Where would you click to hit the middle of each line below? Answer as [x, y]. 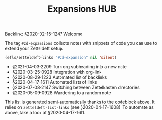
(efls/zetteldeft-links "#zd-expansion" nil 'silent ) [61, 58]
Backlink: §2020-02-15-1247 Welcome [44, 34]
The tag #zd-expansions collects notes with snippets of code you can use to [81, 43]
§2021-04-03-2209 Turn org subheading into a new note [69, 67]
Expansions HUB [82, 9]
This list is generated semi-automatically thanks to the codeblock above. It [80, 102]
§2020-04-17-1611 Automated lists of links [54, 82]
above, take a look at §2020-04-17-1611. [45, 113]
